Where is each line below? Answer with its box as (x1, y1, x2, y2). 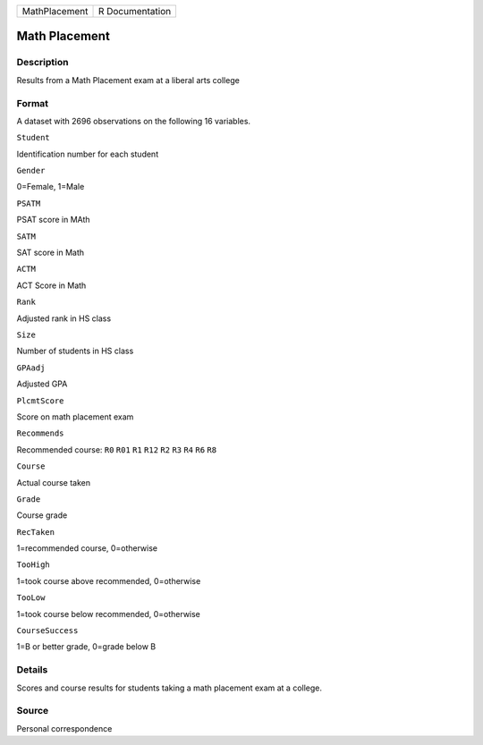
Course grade (16, 510, 68, 521)
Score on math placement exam (16, 411, 134, 422)
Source (16, 705, 49, 717)
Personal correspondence (16, 723, 113, 733)
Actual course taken (16, 477, 91, 487)
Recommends (16, 428, 64, 438)
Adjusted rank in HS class (16, 313, 112, 324)
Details (16, 664, 48, 676)
